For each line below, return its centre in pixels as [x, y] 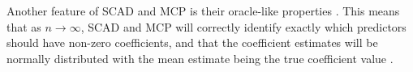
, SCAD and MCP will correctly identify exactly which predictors [243, 26]
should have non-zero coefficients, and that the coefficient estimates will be [192, 42]
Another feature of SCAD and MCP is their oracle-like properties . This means [203, 11]
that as [24, 26]
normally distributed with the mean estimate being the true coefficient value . [200, 58]
